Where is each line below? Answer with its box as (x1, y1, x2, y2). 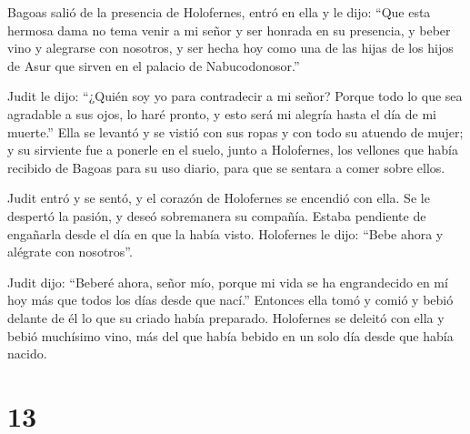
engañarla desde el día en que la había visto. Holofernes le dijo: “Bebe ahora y (7, 224, 444, 243)
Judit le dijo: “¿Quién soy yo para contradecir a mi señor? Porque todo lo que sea (7, 86, 463, 106)
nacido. (7, 344, 47, 363)
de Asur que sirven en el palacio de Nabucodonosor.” (7, 56, 300, 75)
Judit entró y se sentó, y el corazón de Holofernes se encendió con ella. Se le (7, 188, 430, 207)
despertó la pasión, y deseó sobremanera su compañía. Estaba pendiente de (7, 206, 426, 225)
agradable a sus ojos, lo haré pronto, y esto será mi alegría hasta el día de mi (7, 104, 436, 123)
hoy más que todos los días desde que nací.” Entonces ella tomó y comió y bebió (7, 290, 454, 309)
